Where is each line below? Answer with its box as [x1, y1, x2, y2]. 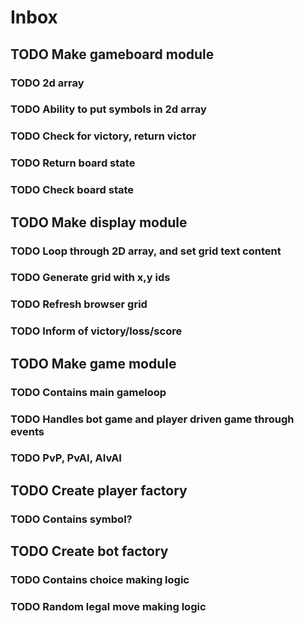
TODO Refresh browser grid [10, 297, 148, 311]
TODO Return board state [10, 156, 136, 170]
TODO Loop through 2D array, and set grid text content [10, 244, 282, 258]
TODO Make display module [10, 214, 188, 231]
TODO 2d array [10, 76, 85, 90]
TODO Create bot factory [10, 543, 169, 560]
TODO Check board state [10, 183, 135, 197]
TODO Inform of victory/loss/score [10, 324, 183, 338]
